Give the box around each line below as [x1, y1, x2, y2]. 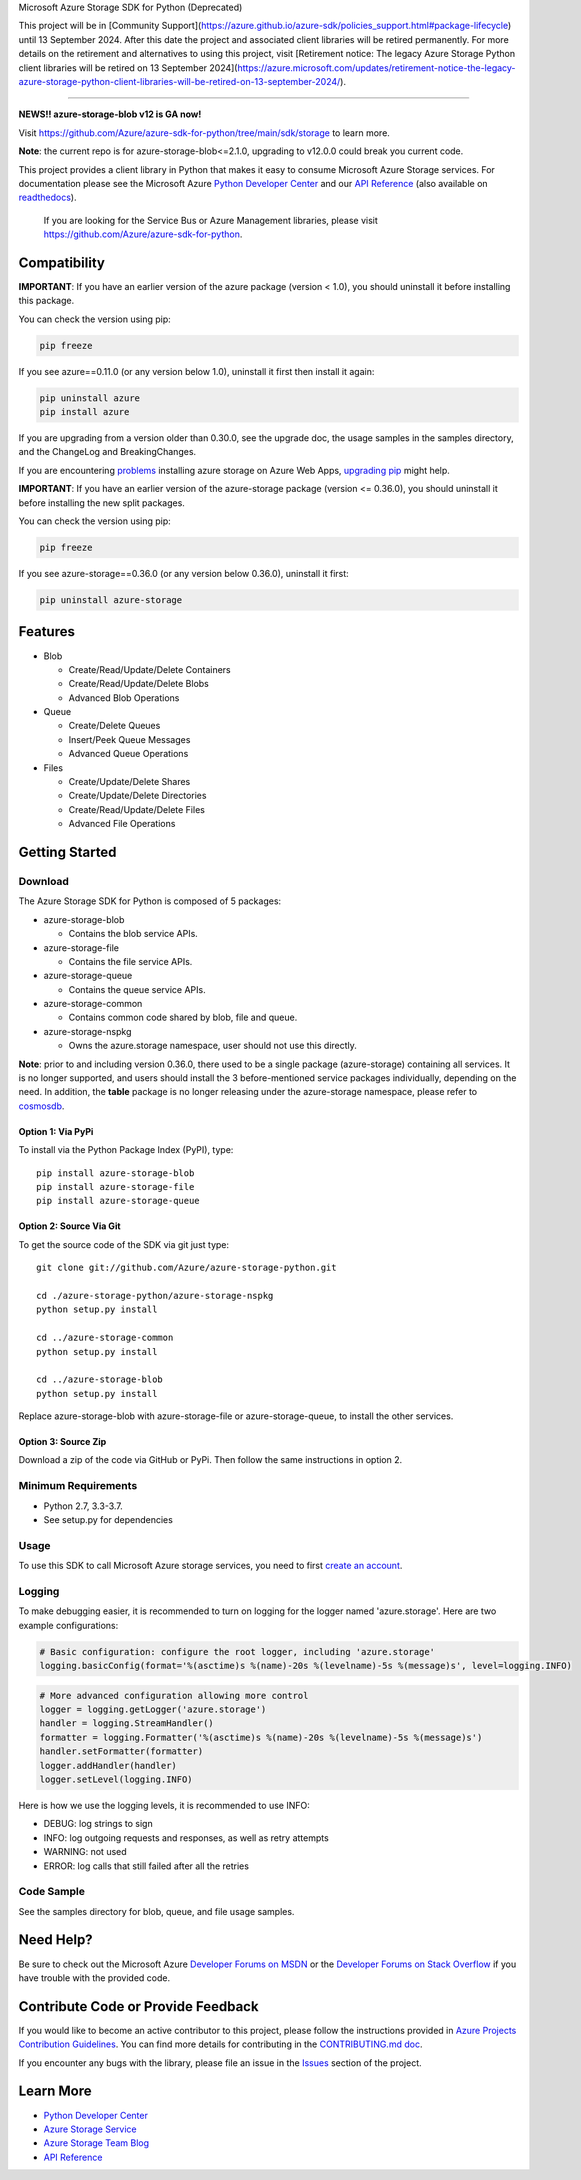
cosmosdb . [18, 1100, 65, 1112]
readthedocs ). [18, 191, 77, 204]
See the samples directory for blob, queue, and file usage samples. [18, 1905, 295, 1917]
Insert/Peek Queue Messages [68, 733, 191, 745]
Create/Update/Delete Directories [68, 790, 207, 802]
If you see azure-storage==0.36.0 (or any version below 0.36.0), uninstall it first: [18, 568, 349, 580]
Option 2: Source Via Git [18, 1220, 121, 1232]
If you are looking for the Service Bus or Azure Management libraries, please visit [43, 214, 379, 226]
